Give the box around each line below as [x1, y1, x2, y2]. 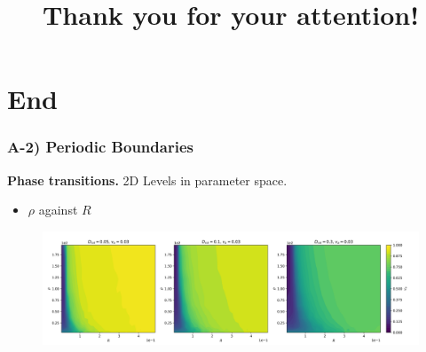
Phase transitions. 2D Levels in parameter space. [7, 170, 288, 189]
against [38, 200, 78, 219]
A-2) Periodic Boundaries [7, 136, 193, 158]
